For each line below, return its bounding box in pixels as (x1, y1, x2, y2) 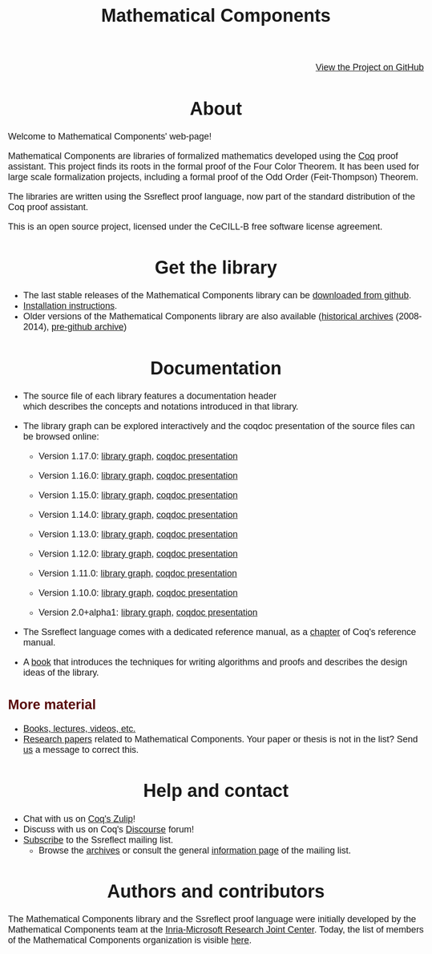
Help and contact (143, 780, 289, 802)
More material (8, 697, 96, 713)
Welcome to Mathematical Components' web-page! (8, 131, 212, 142)
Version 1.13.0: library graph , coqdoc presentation (38, 528, 238, 540)
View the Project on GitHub (315, 62, 424, 73)
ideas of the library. (22, 667, 99, 678)
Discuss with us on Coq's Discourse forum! (22, 823, 195, 835)
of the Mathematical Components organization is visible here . (8, 935, 252, 946)
